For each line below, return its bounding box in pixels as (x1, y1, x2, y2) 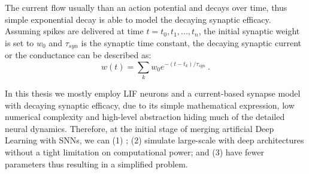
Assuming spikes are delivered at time (5, 25, 144, 37)
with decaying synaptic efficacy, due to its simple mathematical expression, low (5, 98, 295, 111)
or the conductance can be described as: (5, 49, 152, 61)
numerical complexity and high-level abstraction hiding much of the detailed (5, 110, 285, 123)
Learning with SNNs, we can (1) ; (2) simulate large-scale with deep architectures (5, 134, 304, 146)
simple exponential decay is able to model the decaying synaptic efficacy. (5, 13, 271, 25)
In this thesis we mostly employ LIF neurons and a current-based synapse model (5, 87, 301, 100)
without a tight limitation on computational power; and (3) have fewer (5, 146, 264, 158)
